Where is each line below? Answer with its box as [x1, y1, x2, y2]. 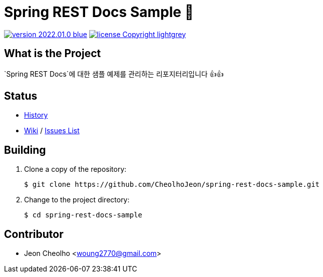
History [24, 111, 48, 120]
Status [4, 90, 38, 103]
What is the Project [4, 47, 101, 60]
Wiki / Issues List [24, 126, 80, 135]
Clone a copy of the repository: [24, 165, 127, 174]
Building [4, 143, 46, 156]
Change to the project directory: [24, 195, 130, 204]
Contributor [4, 227, 64, 240]
